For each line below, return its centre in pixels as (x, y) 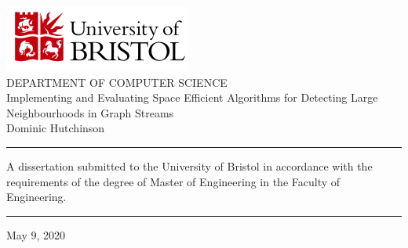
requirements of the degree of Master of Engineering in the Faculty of (173, 181)
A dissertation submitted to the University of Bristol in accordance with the (189, 165)
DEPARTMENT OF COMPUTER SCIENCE (117, 82)
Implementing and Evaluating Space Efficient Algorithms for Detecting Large (192, 97)
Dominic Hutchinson (56, 128)
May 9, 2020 (36, 234)
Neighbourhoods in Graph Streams (90, 112)
